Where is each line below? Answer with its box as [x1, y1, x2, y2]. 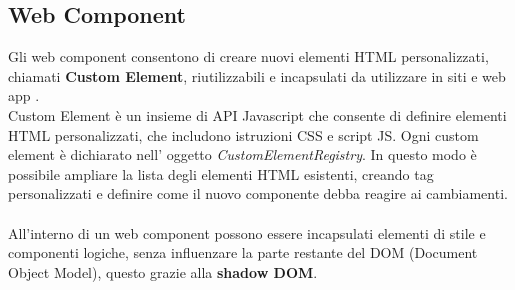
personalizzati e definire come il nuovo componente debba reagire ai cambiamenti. [8, 183, 508, 204]
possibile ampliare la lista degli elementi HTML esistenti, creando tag [8, 163, 434, 184]
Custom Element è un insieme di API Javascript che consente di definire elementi [8, 104, 507, 125]
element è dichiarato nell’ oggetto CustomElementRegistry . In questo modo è [8, 144, 477, 165]
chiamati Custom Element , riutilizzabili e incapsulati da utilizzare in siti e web [8, 65, 506, 86]
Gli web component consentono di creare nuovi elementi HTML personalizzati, [8, 46, 489, 67]
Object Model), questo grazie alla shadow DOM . [8, 261, 318, 282]
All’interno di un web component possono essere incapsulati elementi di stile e [8, 222, 486, 243]
